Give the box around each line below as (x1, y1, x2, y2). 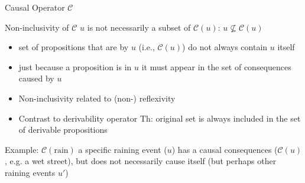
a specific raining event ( (78, 143, 167, 155)
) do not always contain (182, 41, 268, 53)
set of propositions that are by (18, 41, 129, 53)
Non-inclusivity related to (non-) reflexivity (18, 91, 176, 104)
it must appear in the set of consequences (141, 60, 291, 73)
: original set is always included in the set (150, 112, 301, 124)
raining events (5, 166, 56, 178)
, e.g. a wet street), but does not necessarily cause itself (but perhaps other (5, 155, 277, 167)
